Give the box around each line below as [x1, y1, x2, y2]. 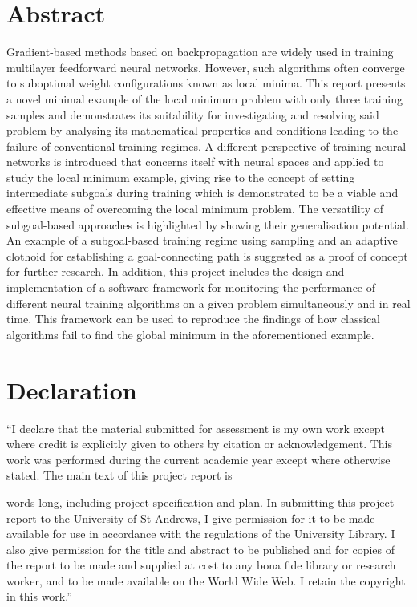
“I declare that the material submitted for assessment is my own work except [6, 419, 385, 436]
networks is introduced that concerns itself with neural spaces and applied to [6, 153, 384, 170]
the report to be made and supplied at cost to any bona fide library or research [6, 556, 396, 573]
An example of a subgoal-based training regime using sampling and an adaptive [6, 232, 398, 249]
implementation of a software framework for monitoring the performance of [6, 279, 376, 296]
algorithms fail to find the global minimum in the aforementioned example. [6, 326, 374, 342]
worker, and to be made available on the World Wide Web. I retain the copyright [6, 572, 406, 589]
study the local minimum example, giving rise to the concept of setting [6, 168, 355, 185]
